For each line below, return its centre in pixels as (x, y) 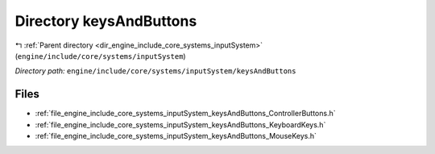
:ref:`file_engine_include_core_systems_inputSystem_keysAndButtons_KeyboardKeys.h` (180, 124)
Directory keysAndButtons (106, 21)
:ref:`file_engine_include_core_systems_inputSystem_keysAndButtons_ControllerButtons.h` (185, 114)
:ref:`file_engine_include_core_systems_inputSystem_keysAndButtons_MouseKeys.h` (176, 136)
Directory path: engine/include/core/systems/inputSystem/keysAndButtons (155, 71)
